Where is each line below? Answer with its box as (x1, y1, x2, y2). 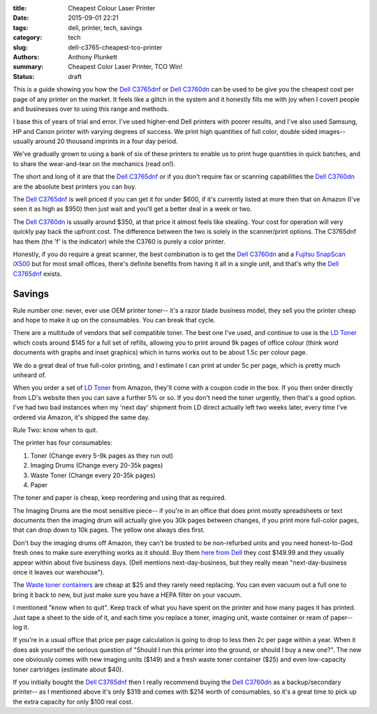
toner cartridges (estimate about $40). (13, 665, 124, 674)
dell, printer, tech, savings (68, 23, 142, 31)
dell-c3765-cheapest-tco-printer (68, 43, 163, 52)
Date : (13, 14, 29, 22)
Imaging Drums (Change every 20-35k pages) (30, 461, 163, 470)
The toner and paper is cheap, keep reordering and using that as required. (13, 493, 227, 502)
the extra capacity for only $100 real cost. (13, 697, 133, 706)
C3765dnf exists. (13, 269, 62, 278)
